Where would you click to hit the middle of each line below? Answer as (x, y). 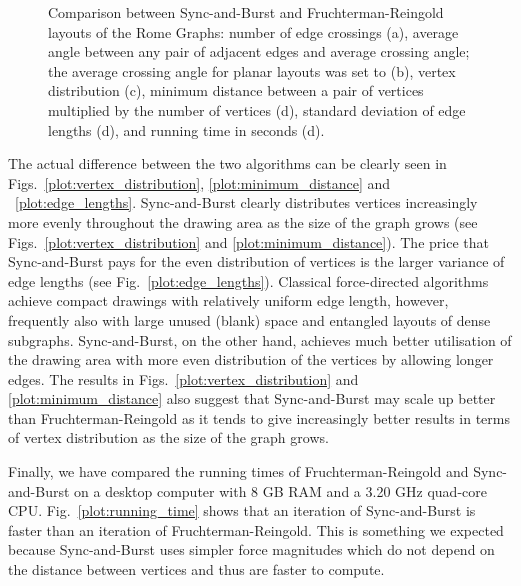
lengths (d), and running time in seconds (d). (186, 129)
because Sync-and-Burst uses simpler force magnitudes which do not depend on (251, 549)
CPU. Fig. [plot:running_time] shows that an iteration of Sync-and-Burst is (242, 510)
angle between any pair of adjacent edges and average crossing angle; (259, 51)
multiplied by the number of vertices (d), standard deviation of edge (257, 109)
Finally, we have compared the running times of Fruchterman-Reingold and (238, 471)
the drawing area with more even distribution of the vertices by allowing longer (251, 359)
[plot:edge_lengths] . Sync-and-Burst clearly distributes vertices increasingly (246, 202)
